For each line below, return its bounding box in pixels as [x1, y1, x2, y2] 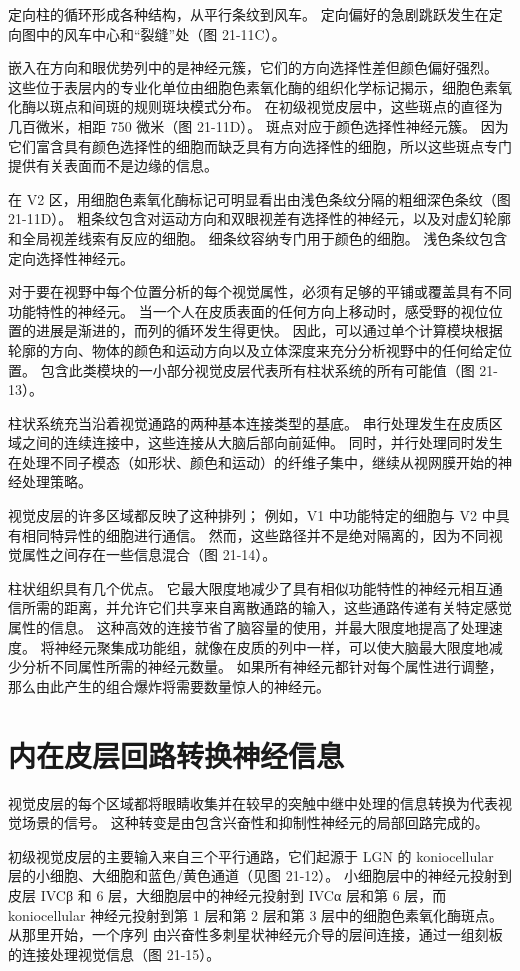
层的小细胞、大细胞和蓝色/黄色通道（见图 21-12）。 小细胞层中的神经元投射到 [8, 865, 512, 886]
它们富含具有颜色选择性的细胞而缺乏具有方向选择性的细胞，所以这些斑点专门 [8, 135, 512, 156]
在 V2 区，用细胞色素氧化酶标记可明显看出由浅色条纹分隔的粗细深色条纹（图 [8, 188, 511, 209]
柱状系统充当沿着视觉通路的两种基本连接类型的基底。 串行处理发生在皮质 [8, 412, 489, 433]
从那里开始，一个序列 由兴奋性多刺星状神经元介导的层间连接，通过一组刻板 [8, 924, 503, 945]
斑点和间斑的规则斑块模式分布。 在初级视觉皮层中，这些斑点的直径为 [49, 96, 503, 117]
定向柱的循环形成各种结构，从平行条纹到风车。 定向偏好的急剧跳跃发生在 [8, 4, 489, 24]
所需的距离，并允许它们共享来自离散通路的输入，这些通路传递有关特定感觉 [21, 597, 512, 618]
